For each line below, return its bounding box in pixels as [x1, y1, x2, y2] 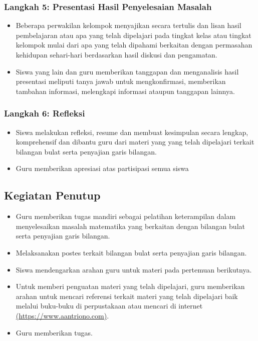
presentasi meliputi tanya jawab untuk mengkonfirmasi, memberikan [16, 76, 226, 86]
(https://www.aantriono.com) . [16, 310, 109, 320]
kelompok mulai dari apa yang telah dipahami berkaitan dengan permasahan [16, 39, 252, 50]
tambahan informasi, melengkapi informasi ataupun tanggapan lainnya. [16, 85, 235, 96]
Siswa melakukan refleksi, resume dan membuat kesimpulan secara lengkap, [16, 126, 248, 137]
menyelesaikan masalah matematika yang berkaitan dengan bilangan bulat [16, 220, 245, 231]
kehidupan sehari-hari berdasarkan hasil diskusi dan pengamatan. [16, 49, 217, 59]
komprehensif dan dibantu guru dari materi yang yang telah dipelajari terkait [16, 136, 254, 147]
